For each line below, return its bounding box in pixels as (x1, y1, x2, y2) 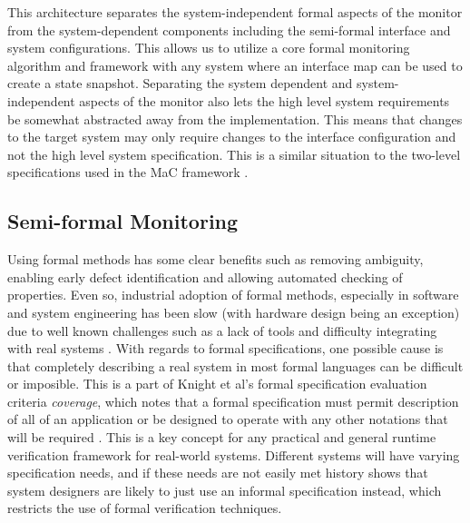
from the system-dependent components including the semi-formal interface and (7, 20, 451, 39)
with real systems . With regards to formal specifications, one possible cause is (7, 339, 444, 358)
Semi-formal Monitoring (7, 207, 239, 235)
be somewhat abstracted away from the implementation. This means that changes (7, 109, 463, 128)
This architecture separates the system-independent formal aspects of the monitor (7, 3, 463, 21)
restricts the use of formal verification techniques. (7, 498, 282, 518)
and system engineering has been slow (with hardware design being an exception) (7, 302, 460, 321)
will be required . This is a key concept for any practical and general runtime (7, 428, 436, 447)
